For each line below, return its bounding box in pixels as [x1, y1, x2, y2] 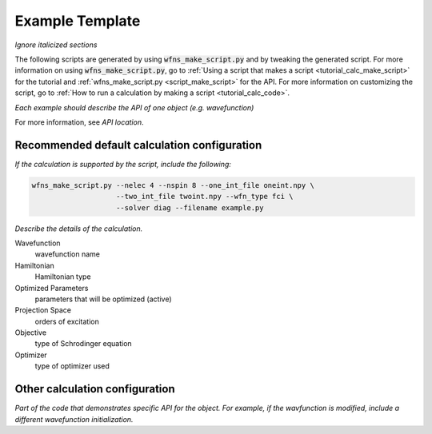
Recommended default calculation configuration [14, 138, 262, 152]
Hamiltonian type [34, 272, 91, 281]
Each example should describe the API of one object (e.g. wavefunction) [14, 102, 254, 112]
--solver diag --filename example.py [116, 203, 264, 212]
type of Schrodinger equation [34, 339, 132, 348]
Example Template [14, 12, 141, 30]
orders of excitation [34, 317, 99, 326]
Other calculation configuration [14, 382, 175, 396]
